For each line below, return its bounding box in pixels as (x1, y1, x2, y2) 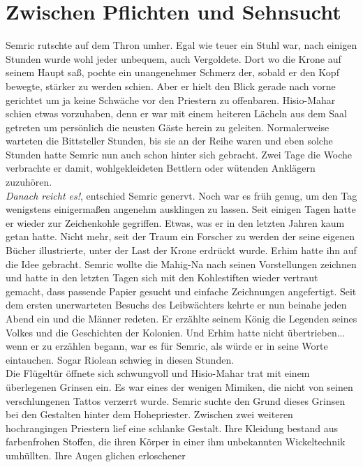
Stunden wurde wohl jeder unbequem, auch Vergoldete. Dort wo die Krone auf (6, 51, 341, 66)
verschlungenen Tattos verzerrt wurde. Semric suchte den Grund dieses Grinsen (6, 393, 346, 408)
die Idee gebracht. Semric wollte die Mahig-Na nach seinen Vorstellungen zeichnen (6, 256, 357, 271)
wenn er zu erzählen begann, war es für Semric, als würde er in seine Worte (6, 339, 328, 353)
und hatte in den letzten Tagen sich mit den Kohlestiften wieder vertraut (6, 270, 318, 285)
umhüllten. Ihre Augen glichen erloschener (6, 447, 186, 462)
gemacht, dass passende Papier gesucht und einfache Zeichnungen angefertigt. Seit (6, 283, 357, 298)
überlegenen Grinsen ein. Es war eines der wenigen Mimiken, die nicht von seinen (6, 379, 353, 394)
